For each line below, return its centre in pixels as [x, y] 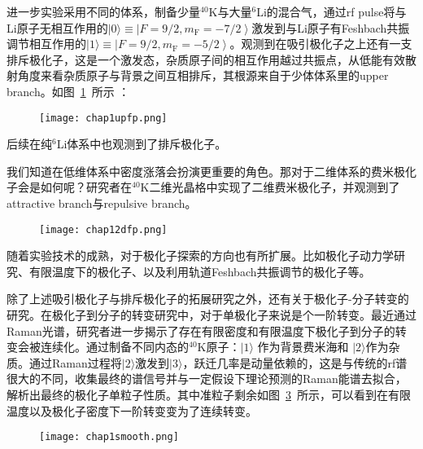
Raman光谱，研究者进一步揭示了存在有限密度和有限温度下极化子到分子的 [201, 330]
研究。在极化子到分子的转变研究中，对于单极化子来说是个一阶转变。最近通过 [211, 315]
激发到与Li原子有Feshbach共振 [331, 27]
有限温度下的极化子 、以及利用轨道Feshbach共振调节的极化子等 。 [200, 271]
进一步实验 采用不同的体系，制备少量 [103, 11]
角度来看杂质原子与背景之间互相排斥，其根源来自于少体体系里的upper [203, 75]
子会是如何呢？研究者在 [69, 187]
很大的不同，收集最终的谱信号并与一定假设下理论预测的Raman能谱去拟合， [207, 379]
